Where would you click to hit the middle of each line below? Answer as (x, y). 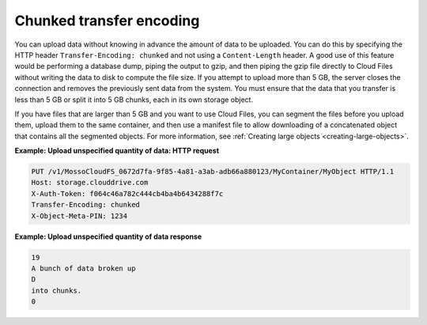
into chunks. (57, 290)
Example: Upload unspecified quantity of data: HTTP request (117, 151)
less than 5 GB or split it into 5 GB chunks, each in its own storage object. (134, 100)
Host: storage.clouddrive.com (90, 183)
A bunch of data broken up (83, 268)
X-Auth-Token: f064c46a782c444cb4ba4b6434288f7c (127, 193)
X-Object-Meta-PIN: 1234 (79, 216)
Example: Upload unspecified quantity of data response (108, 236)
